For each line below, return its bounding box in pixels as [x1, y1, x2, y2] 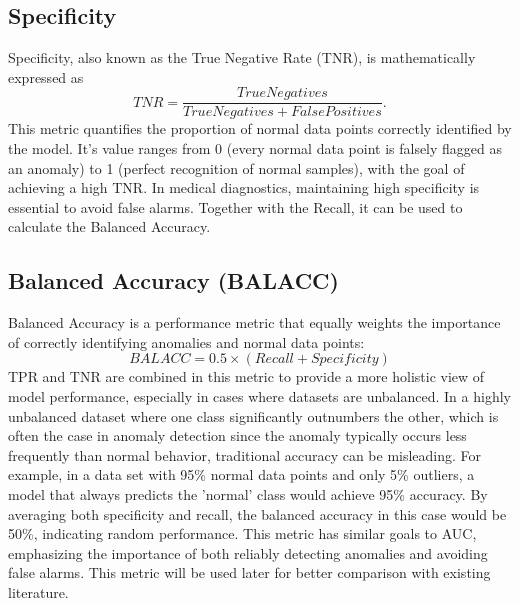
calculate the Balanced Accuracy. [8, 216, 211, 237]
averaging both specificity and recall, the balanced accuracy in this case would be [8, 503, 507, 524]
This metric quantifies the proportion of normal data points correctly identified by [8, 118, 512, 139]
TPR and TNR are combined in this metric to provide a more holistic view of [8, 366, 485, 387]
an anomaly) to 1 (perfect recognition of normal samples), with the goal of [8, 157, 465, 178]
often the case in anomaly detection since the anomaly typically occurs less [8, 425, 467, 446]
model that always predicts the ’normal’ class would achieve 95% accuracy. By [8, 483, 488, 504]
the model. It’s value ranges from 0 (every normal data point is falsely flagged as [8, 138, 503, 159]
